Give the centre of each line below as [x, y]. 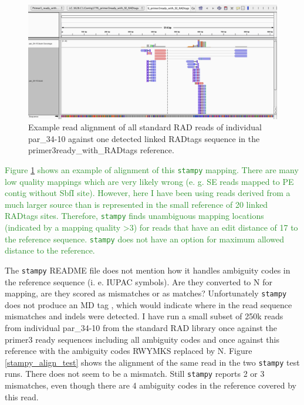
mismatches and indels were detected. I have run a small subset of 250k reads [144, 316]
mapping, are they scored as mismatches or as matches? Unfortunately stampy [146, 293]
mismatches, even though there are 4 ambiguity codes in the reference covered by [151, 385]
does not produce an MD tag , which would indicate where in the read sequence [148, 304]
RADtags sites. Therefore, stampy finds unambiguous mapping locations [134, 216]
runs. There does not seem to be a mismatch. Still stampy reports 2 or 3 [135, 374]
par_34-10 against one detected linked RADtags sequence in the [144, 138]
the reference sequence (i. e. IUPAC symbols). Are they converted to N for [139, 281]
